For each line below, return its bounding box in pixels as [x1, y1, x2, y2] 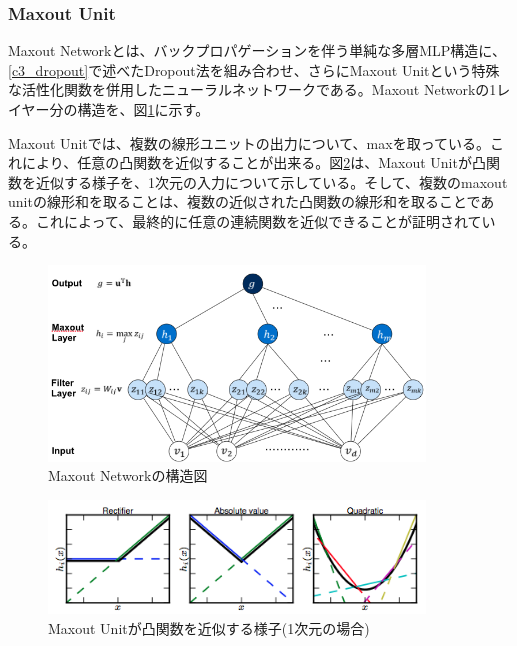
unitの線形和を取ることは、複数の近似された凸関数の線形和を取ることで [8, 191, 481, 212]
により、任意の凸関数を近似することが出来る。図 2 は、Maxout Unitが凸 [21, 152, 486, 173]
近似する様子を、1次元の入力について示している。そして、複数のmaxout [35, 171, 508, 192]
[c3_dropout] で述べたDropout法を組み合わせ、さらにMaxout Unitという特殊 [8, 59, 500, 80]
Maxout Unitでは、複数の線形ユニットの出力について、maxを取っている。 [8, 132, 490, 153]
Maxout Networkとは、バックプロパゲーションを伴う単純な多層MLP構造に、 [8, 40, 506, 61]
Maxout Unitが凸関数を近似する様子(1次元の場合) [48, 617, 370, 638]
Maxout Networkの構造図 [48, 465, 208, 486]
